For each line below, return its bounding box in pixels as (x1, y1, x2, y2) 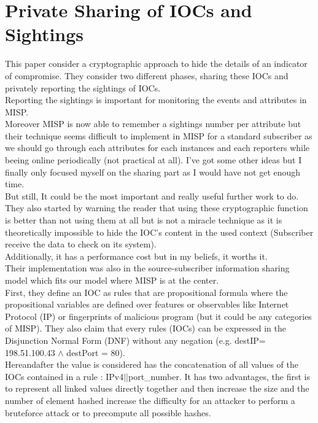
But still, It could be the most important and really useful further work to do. (5, 189, 299, 202)
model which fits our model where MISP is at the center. (5, 274, 219, 286)
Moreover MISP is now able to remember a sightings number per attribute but (5, 117, 301, 130)
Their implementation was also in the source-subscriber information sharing (5, 262, 290, 274)
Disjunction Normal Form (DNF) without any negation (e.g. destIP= (5, 333, 266, 346)
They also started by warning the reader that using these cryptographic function (5, 201, 308, 214)
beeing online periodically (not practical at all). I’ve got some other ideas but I (5, 153, 302, 166)
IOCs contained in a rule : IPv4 (5, 370, 124, 382)
